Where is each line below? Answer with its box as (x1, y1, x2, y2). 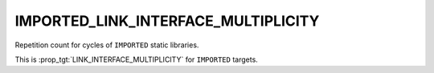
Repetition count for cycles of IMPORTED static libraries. (14, 40, 199, 50)
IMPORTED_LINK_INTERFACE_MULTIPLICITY (14, 12, 320, 30)
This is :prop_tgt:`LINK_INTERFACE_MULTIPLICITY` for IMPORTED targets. (14, 55, 259, 64)
